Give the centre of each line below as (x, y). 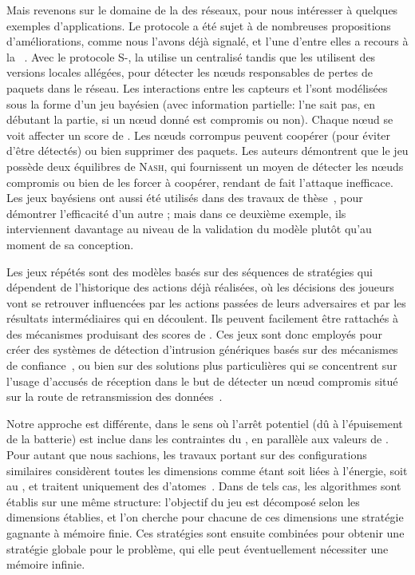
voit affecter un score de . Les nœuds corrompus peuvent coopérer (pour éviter (199, 135)
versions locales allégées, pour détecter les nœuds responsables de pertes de (190, 72)
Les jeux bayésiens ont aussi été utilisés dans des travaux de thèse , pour (185, 198)
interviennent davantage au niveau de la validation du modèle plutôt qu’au (189, 229)
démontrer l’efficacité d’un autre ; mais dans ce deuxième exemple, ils (176, 213)
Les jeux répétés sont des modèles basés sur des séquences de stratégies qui (190, 271)
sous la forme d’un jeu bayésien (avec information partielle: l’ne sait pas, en (191, 103)
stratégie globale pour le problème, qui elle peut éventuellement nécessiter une (198, 548)
